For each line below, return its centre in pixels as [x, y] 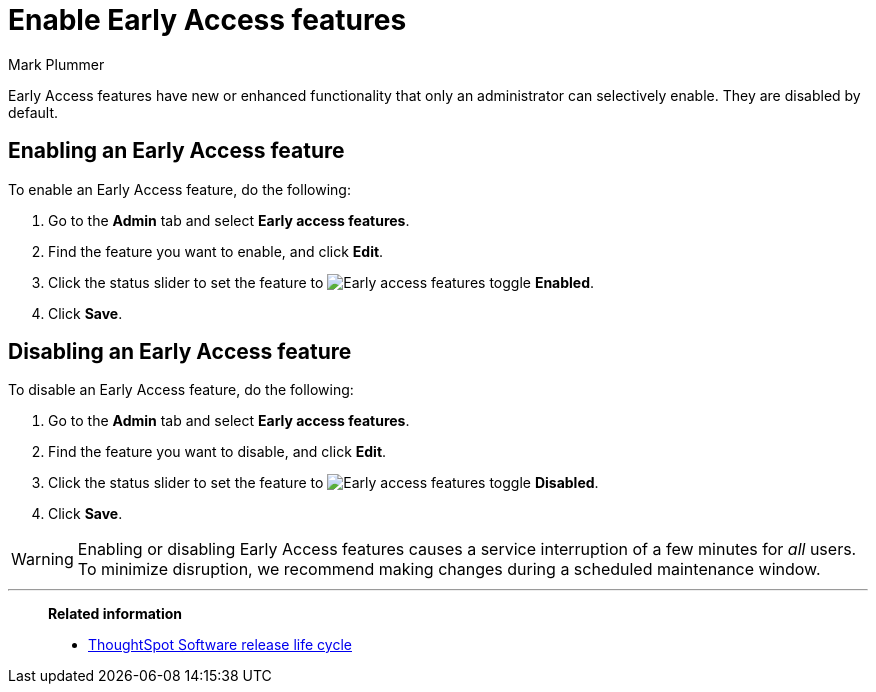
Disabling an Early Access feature [180, 352]
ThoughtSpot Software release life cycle [220, 645]
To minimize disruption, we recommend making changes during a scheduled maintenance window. [449, 569]
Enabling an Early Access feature [176, 151]
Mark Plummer [56, 64]
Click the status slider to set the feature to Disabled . [323, 483]
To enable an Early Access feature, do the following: [179, 189]
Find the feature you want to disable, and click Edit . [217, 452]
